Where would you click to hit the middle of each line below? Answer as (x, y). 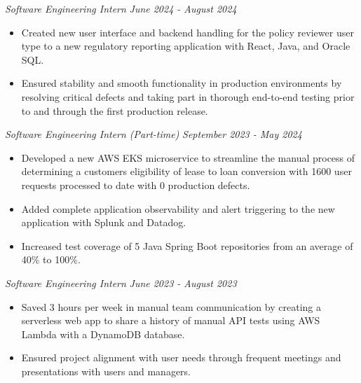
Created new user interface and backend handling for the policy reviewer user (188, 32)
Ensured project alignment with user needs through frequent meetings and (181, 357)
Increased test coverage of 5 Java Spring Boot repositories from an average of (187, 245)
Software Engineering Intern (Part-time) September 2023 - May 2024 (154, 134)
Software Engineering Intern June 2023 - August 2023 (121, 283)
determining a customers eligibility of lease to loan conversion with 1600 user (186, 171)
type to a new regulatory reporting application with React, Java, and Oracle (186, 46)
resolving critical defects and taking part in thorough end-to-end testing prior (188, 96)
